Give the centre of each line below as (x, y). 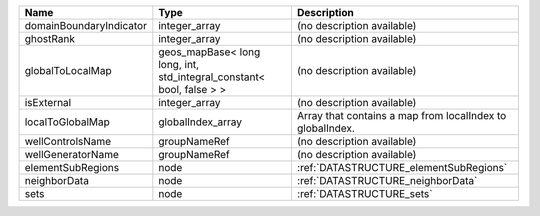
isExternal (48, 102)
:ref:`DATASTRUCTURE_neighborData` (387, 180)
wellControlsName (68, 141)
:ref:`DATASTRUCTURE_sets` (364, 193)
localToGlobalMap (67, 122)
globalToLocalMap (68, 70)
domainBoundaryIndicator (85, 25)
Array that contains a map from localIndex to (401, 115)
